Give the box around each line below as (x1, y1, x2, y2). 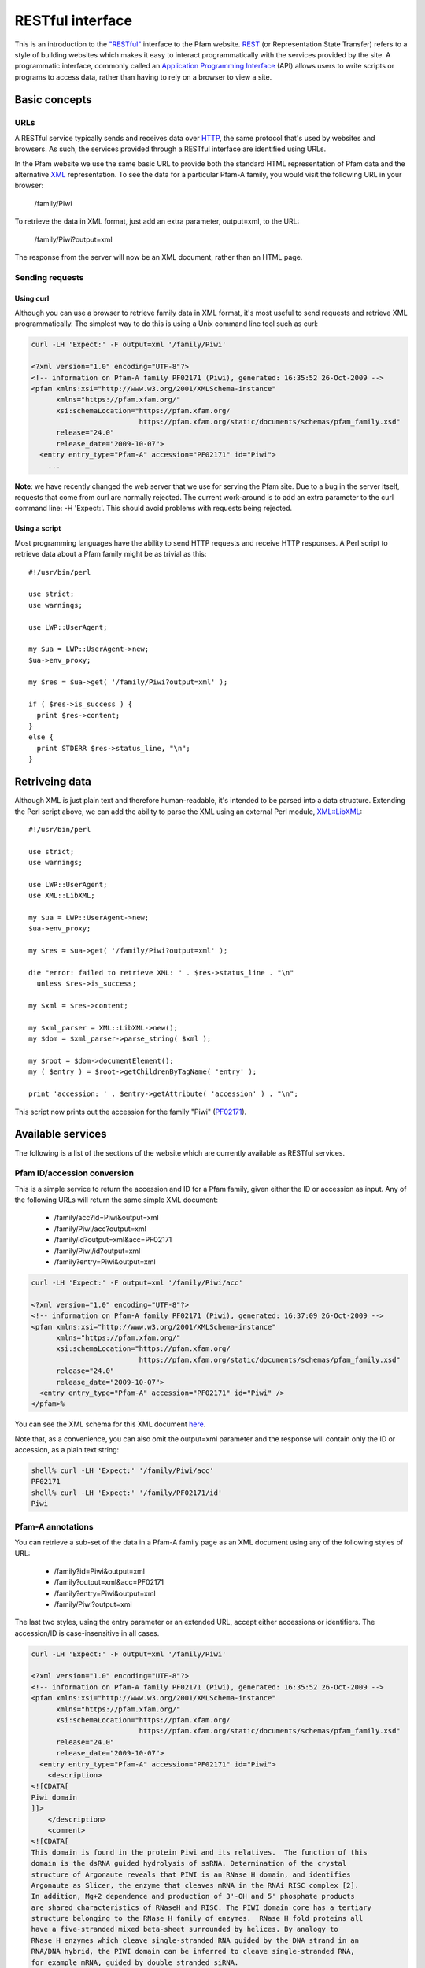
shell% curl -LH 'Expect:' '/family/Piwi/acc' (31, 1467, 214, 1475)
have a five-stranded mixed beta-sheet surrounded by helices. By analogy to (31, 1925, 338, 1934)
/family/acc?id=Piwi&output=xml (54, 1213, 159, 1223)
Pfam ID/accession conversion (14, 1167, 134, 1178)
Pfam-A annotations (14, 1521, 94, 1532)
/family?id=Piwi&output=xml (54, 1567, 146, 1576)
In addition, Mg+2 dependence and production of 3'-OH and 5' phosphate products (31, 1892, 356, 1901)
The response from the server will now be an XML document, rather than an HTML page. (14, 253, 303, 261)
